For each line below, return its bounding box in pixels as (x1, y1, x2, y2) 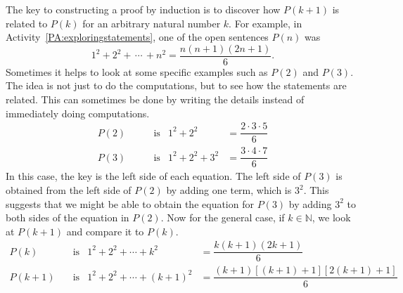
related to (6, 15, 48, 30)
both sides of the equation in (6, 210, 129, 225)
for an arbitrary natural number (82, 15, 221, 30)
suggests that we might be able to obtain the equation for (6, 196, 254, 211)
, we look (312, 210, 351, 225)
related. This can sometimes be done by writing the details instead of (6, 92, 305, 107)
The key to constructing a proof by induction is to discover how (6, 2, 281, 16)
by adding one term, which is (166, 183, 292, 197)
